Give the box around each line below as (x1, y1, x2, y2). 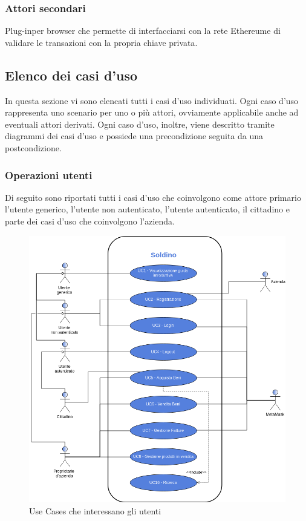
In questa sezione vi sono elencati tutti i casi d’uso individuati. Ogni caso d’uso (5, 94, 299, 106)
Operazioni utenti (5, 167, 93, 182)
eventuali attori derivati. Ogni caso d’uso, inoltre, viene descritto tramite (5, 117, 275, 130)
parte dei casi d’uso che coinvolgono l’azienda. (5, 214, 175, 227)
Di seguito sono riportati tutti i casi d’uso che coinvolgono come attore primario (5, 191, 301, 203)
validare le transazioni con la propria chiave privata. (5, 36, 198, 48)
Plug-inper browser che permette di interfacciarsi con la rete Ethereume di (5, 24, 281, 37)
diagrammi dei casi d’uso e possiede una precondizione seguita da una (5, 129, 264, 142)
